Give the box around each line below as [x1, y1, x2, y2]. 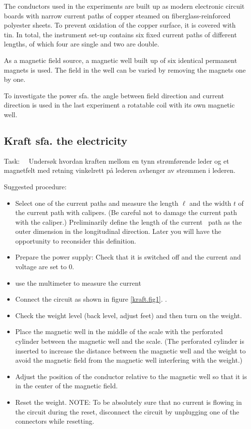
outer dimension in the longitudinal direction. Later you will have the [15, 226, 221, 236]
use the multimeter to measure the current [15, 277, 141, 288]
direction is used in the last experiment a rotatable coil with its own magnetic [4, 100, 235, 110]
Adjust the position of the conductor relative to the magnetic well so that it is [15, 371, 247, 381]
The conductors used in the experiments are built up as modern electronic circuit [4, 1, 245, 11]
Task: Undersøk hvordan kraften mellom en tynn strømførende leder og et [4, 155, 229, 166]
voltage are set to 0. [15, 261, 74, 272]
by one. [4, 74, 26, 84]
